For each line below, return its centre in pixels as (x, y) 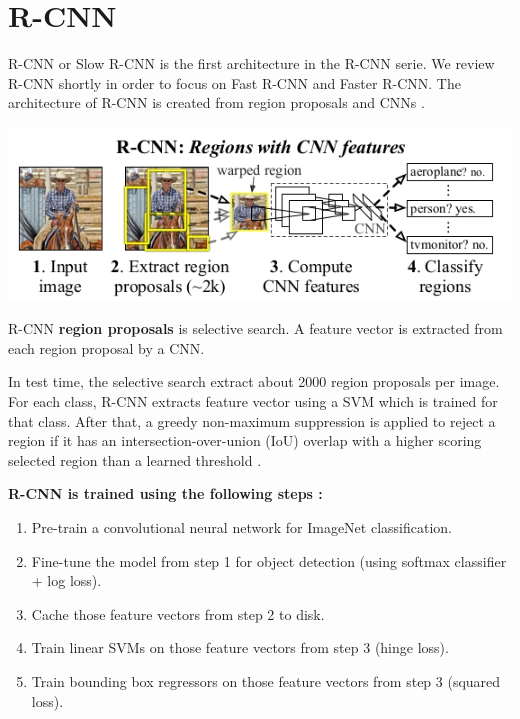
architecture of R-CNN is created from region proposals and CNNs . (216, 102)
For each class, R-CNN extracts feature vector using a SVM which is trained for (253, 400)
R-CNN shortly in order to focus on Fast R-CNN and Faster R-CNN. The (234, 82)
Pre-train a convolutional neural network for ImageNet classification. (241, 526)
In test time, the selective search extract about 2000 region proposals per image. (254, 381)
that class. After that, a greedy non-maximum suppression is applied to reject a (252, 420)
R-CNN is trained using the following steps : (165, 493)
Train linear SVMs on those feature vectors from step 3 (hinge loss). (240, 647)
